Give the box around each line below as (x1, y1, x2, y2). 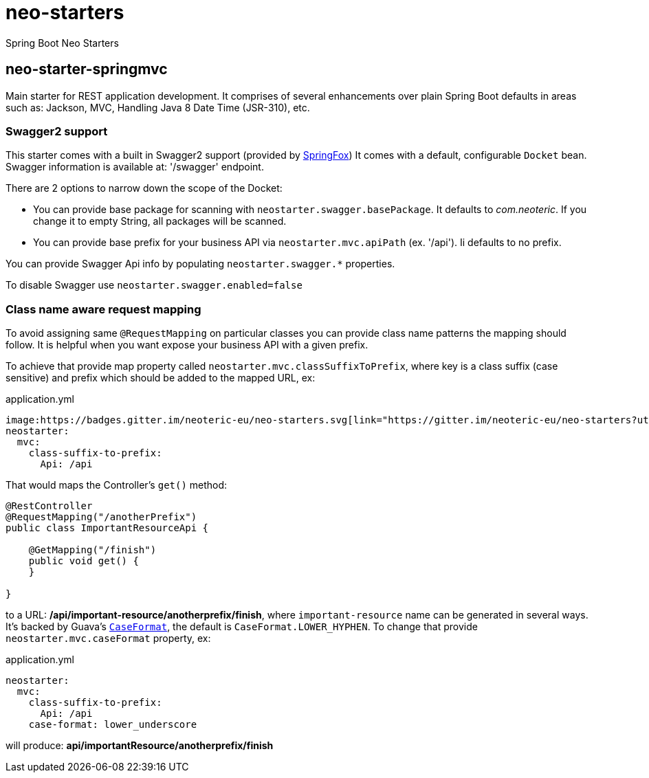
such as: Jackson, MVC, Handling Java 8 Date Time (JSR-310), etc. (5, 101, 310, 113)
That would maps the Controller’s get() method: (5, 479, 228, 491)
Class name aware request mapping (5, 302, 201, 316)
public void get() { (28, 555, 139, 567)
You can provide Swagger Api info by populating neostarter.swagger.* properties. (5, 258, 395, 270)
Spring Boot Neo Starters (5, 36, 119, 49)
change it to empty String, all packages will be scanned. (33, 215, 287, 227)
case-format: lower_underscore (28, 719, 197, 731)
